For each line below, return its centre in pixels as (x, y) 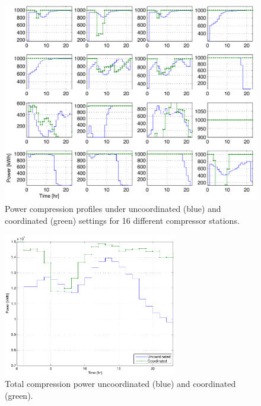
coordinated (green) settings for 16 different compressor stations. (122, 220)
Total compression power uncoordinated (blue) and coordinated (120, 384)
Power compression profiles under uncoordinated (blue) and (113, 208)
